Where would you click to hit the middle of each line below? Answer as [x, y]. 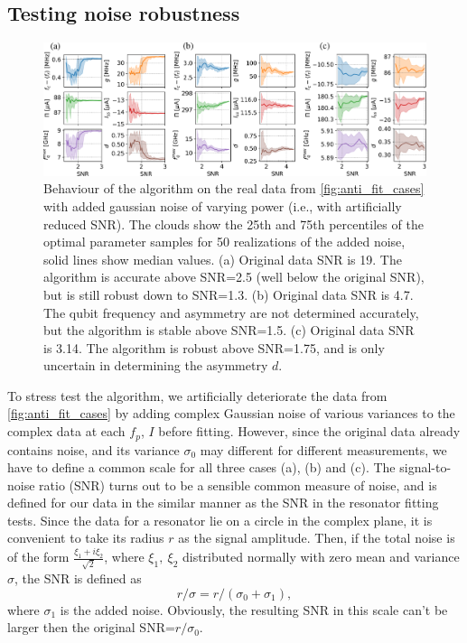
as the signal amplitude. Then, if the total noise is [317, 538]
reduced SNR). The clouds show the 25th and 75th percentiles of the [233, 224]
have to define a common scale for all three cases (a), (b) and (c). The [201, 467]
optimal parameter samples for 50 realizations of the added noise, [224, 242]
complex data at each [66, 431]
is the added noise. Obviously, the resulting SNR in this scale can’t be [254, 609]
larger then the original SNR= [91, 627]
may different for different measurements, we [323, 449]
